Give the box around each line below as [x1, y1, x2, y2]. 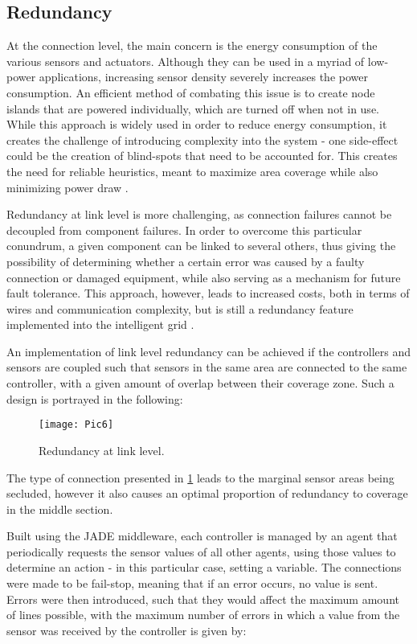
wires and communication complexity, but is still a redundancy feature [6, 300, 354, 317]
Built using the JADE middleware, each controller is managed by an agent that [6, 527, 398, 544]
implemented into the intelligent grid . [6, 316, 194, 333]
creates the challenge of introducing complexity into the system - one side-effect [6, 131, 399, 148]
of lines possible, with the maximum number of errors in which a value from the [6, 606, 400, 623]
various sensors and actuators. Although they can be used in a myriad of [6, 52, 365, 69]
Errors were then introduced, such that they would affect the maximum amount [6, 590, 399, 607]
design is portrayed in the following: [6, 390, 183, 407]
